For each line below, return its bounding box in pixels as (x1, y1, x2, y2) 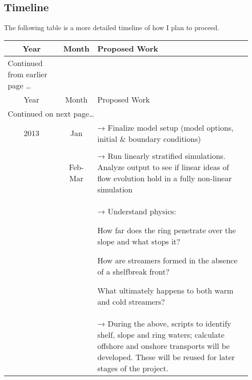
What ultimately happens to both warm (97, 284, 234, 296)
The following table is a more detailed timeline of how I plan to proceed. (4, 22, 220, 33)
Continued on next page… (8, 107, 94, 119)
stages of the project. (97, 362, 169, 374)
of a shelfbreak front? (97, 265, 170, 277)
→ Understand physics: (97, 205, 176, 217)
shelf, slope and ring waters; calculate (97, 328, 225, 340)
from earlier (8, 68, 47, 80)
